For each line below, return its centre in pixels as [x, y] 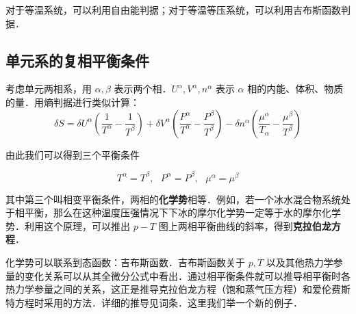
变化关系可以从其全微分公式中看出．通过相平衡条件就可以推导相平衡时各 [187, 275]
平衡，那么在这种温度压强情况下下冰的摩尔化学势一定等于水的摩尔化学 [182, 212]
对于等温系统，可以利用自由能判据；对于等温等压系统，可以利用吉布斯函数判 [178, 10]
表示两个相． [143, 89]
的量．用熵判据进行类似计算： [73, 102]
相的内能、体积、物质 [295, 89]
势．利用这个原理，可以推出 [68, 225]
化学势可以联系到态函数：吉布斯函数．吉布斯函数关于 [125, 262]
